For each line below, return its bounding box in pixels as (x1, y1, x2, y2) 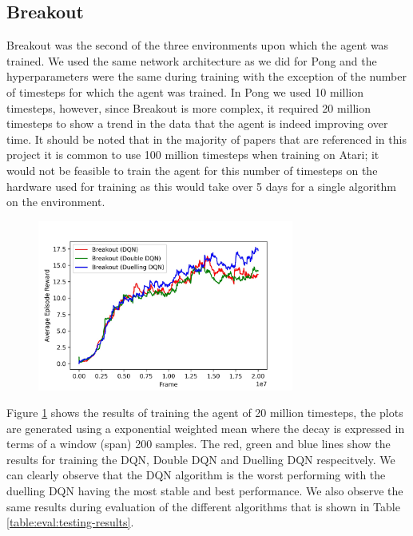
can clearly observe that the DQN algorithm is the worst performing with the (6, 467, 386, 483)
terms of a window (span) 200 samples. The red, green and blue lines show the (6, 435, 391, 452)
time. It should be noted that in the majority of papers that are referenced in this (6, 130, 407, 147)
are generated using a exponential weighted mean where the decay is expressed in (6, 419, 405, 436)
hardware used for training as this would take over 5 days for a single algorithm (6, 177, 396, 194)
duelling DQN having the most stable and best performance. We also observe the (6, 482, 403, 499)
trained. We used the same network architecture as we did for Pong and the (6, 52, 377, 69)
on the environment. (6, 193, 105, 210)
